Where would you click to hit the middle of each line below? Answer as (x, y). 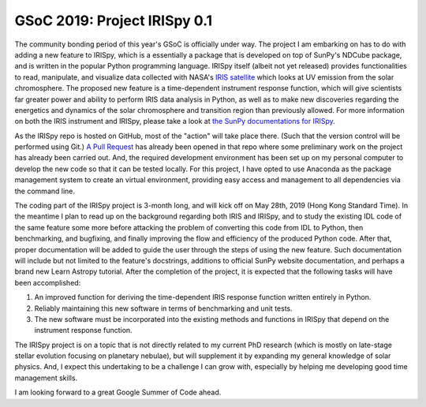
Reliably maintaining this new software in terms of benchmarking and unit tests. (163, 308)
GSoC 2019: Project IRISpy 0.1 (114, 21)
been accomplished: (48, 282)
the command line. (45, 191)
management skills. (46, 378)
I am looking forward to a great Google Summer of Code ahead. (118, 392)
